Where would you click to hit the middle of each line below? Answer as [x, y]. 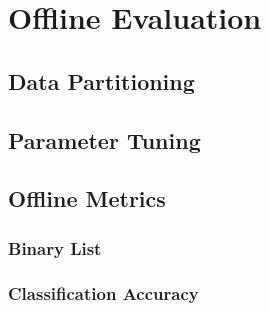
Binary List [55, 247]
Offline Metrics [87, 198]
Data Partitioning [101, 80]
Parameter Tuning [104, 139]
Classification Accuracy [103, 293]
